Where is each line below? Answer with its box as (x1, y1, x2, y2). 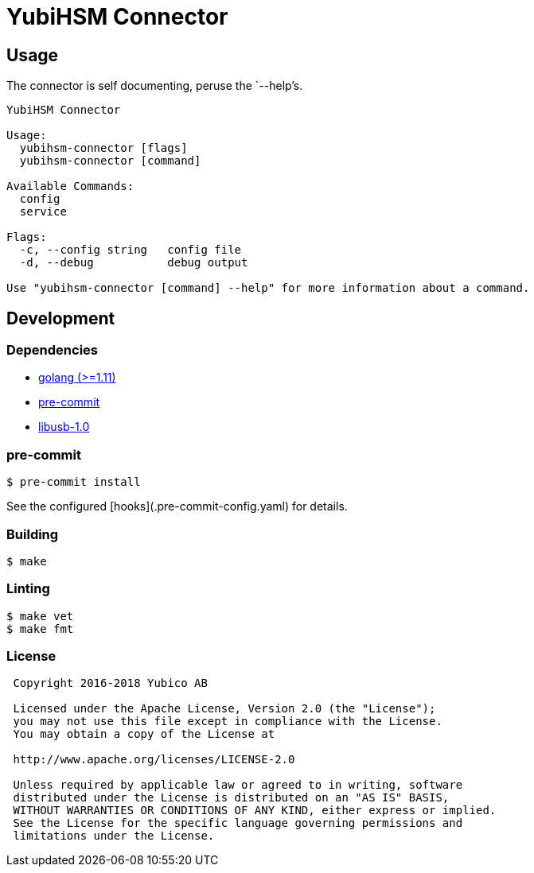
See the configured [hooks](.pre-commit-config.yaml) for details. (6, 499, 348, 514)
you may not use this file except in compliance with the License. (13, 715, 442, 728)
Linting (6, 580, 50, 597)
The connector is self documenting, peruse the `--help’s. (6, 79, 303, 93)
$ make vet (6, 609, 74, 623)
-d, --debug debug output (19, 256, 248, 270)
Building (6, 526, 59, 542)
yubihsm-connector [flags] (19, 142, 188, 155)
